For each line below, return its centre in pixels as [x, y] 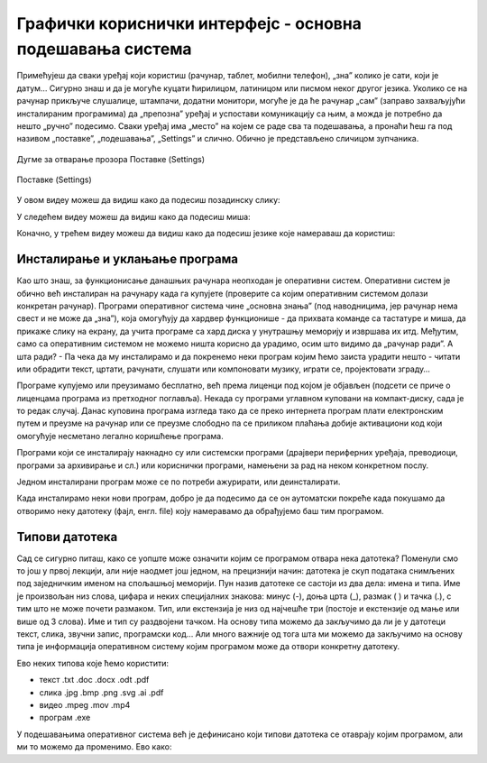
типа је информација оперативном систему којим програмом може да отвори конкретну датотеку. [208, 647]
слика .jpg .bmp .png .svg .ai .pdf [101, 692]
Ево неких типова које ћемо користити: [93, 663]
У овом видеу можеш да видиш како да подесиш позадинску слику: [148, 200]
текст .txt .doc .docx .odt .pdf [94, 680]
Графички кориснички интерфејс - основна [189, 23]
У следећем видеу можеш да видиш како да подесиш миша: [134, 216]
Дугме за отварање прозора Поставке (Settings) [111, 159]
